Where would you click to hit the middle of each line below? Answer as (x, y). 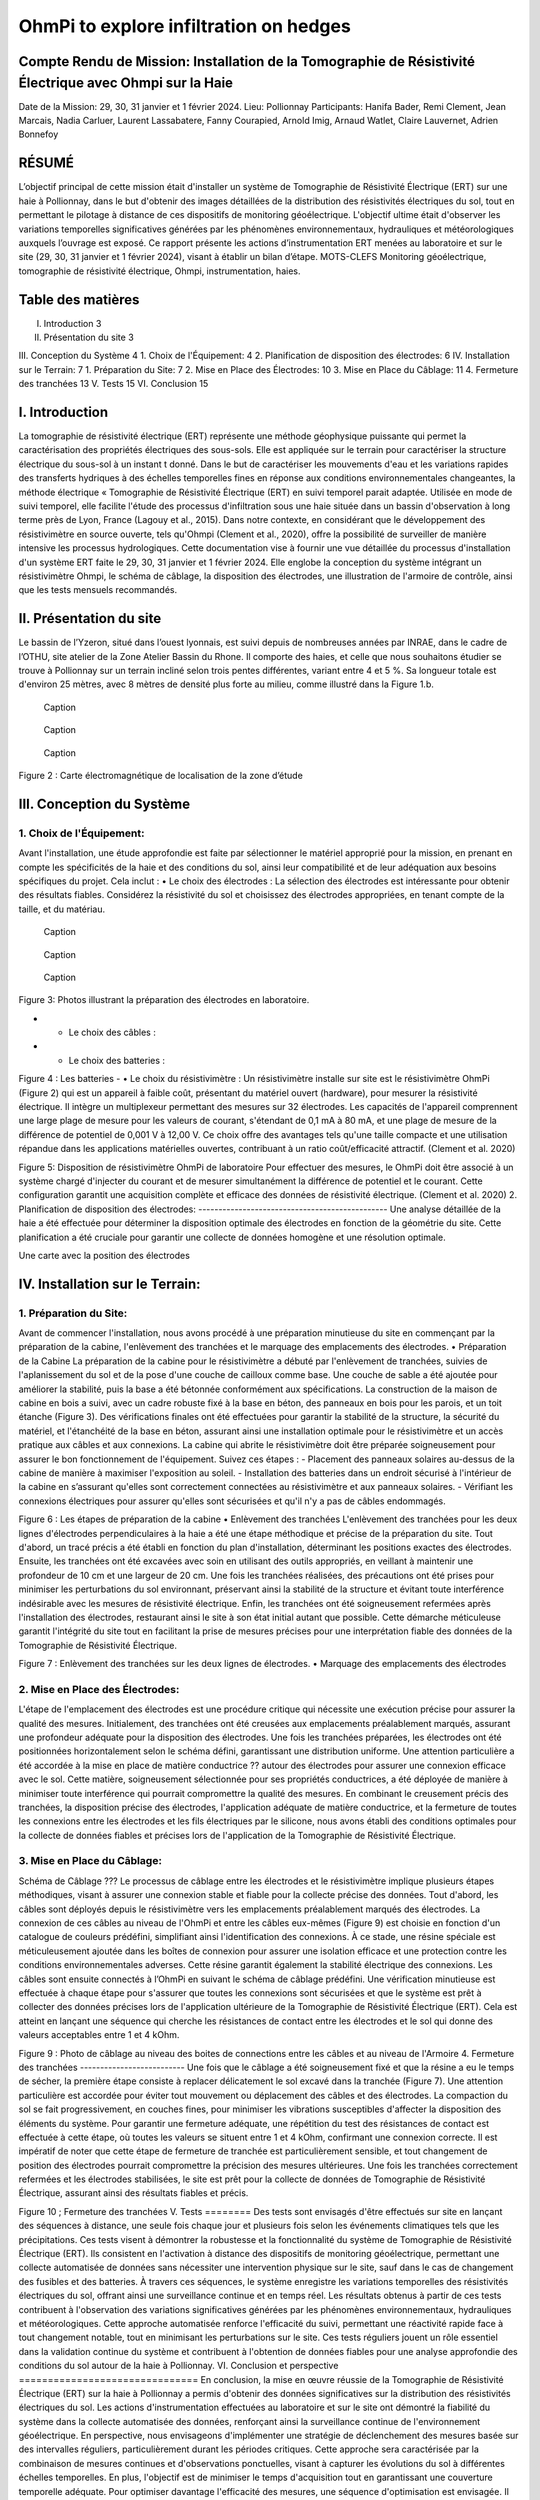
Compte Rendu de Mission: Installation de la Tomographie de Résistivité (246, 61)
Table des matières (79, 299)
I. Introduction (63, 411)
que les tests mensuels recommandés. (98, 590)
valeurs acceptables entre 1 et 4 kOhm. (99, 2035)
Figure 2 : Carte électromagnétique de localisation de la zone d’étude (161, 775)
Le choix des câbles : (112, 1032)
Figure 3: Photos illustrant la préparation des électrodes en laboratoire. (164, 1000)
